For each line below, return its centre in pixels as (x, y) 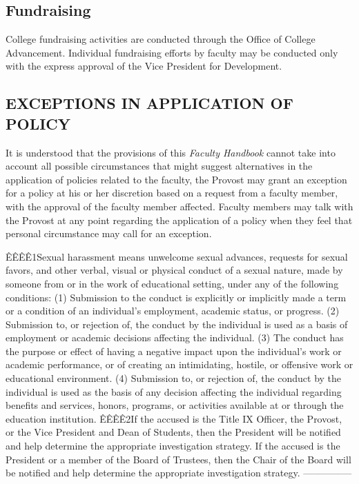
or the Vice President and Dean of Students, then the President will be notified (173, 432)
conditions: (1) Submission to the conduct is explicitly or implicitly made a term (176, 297)
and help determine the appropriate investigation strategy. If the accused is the (173, 446)
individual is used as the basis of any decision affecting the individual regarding (174, 391)
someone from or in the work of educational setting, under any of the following (172, 283)
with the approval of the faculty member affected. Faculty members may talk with (179, 206)
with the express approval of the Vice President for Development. (144, 66)
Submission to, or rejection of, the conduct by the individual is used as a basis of (177, 324)
